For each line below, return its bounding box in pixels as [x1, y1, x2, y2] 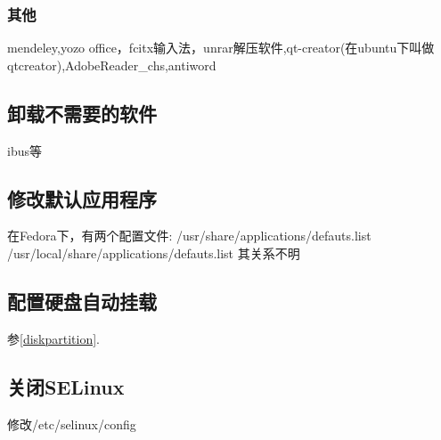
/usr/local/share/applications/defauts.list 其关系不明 [7, 244, 300, 262]
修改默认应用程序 [7, 184, 157, 212]
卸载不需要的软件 [7, 99, 157, 126]
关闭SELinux [7, 372, 125, 400]
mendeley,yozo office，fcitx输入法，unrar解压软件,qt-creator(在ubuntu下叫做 [7, 38, 435, 57]
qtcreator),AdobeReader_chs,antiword [7, 55, 216, 74]
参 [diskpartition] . [7, 329, 101, 347]
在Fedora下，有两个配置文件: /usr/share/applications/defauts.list [7, 226, 372, 245]
